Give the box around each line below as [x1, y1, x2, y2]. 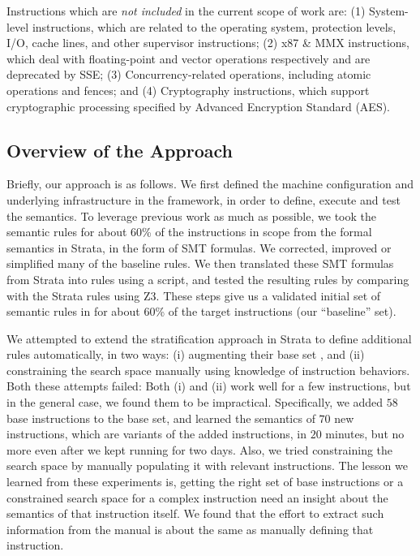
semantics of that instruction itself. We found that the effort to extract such [6, 505, 384, 522]
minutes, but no [325, 425, 405, 442]
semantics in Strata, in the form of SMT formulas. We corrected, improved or [6, 239, 392, 256]
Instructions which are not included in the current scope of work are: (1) [6, 2, 366, 19]
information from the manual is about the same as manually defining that [6, 520, 374, 537]
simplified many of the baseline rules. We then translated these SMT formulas [6, 255, 394, 272]
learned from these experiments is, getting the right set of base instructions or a [6, 473, 404, 490]
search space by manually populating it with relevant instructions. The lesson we [6, 457, 408, 474]
